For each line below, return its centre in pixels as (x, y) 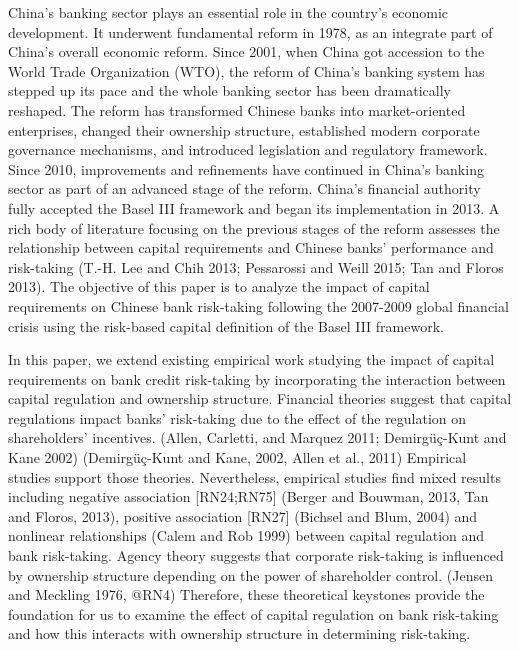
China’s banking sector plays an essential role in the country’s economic (228, 12)
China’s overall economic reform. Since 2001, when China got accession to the (246, 51)
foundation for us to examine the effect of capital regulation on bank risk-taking (253, 613)
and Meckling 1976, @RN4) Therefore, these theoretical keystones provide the (246, 594)
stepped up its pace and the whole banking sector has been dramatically (229, 90)
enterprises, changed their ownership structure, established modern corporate (244, 129)
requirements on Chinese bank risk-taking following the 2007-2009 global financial (258, 305)
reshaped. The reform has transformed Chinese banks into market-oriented (237, 109)
